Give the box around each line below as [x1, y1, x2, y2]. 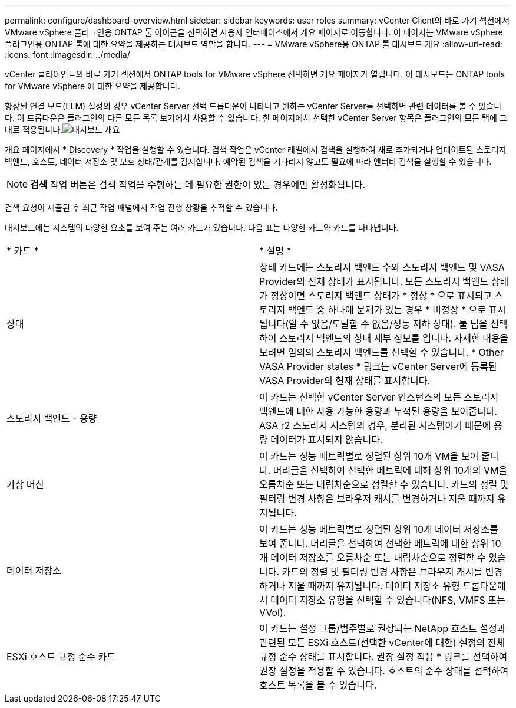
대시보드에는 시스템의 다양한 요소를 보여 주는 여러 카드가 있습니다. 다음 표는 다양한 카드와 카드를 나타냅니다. [5, 222, 399, 232]
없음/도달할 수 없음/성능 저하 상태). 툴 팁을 [311, 318, 488, 330]
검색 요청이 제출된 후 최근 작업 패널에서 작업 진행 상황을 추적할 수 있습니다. [5, 202, 278, 212]
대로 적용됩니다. [5, 124, 63, 135]
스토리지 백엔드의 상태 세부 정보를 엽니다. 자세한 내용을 [279, 332, 509, 344]
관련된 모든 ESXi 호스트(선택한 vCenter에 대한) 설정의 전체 [259, 637, 505, 648]
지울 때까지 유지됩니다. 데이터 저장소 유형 [287, 580, 460, 592]
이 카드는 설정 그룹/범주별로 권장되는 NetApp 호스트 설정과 [259, 622, 506, 634]
